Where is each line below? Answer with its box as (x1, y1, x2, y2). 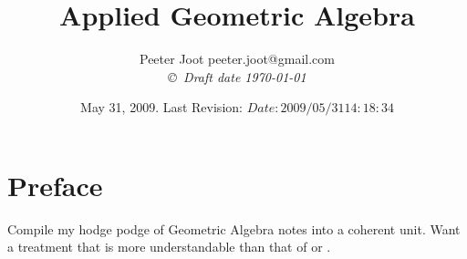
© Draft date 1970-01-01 (168, 67, 306, 86)
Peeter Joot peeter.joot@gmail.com (140, 49, 335, 68)
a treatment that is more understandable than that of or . (7, 237, 331, 256)
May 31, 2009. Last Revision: (80, 98, 243, 117)
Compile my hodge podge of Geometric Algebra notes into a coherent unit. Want (7, 219, 461, 238)
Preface (7, 166, 103, 203)
